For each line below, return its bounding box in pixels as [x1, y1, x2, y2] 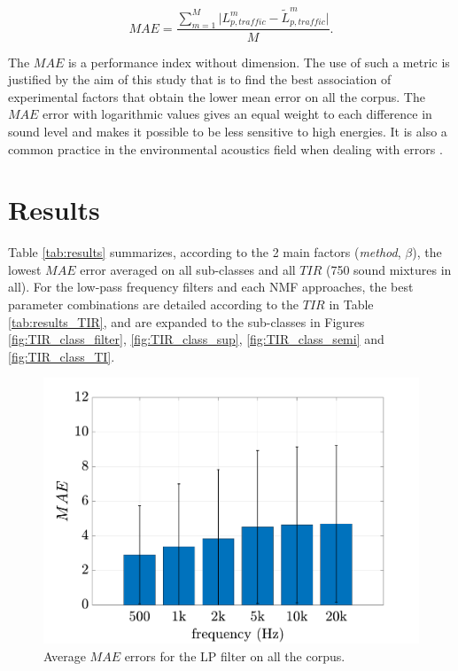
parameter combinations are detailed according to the [8, 295, 299, 314]
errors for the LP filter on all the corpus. [124, 646, 345, 665]
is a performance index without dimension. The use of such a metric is [67, 52, 450, 71]
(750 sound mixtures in [325, 260, 452, 278]
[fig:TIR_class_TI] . [8, 347, 115, 365]
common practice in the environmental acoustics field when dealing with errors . [8, 139, 443, 158]
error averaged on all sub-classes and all [80, 260, 296, 278]
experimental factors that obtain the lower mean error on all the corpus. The [8, 87, 425, 105]
